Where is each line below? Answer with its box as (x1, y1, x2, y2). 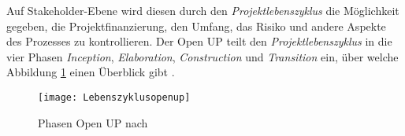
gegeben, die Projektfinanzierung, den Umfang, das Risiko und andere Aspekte (6, 17, 386, 34)
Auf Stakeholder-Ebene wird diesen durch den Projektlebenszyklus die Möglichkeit (6, 2, 399, 18)
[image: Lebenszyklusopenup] (38, 91, 191, 103)
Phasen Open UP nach (38, 114, 148, 130)
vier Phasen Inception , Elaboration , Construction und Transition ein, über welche (6, 48, 399, 64)
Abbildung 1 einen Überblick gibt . (6, 64, 175, 80)
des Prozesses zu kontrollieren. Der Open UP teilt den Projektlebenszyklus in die (6, 33, 392, 50)
